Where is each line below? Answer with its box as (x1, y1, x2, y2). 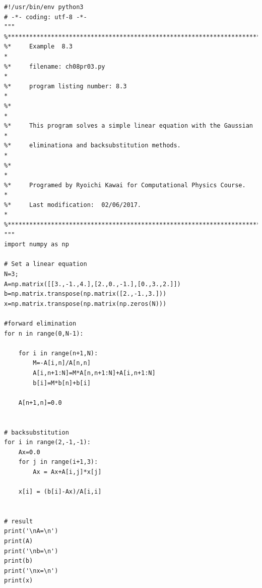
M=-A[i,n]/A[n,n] (33, 359, 91, 367)
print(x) (4, 577, 33, 584)
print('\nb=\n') (4, 547, 58, 555)
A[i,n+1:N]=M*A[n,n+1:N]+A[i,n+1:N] (33, 369, 156, 377)
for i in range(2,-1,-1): (4, 439, 91, 446)
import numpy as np (4, 241, 69, 248)
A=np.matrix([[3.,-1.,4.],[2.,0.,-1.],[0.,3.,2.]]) (4, 280, 181, 288)
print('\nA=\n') (4, 527, 58, 535)
